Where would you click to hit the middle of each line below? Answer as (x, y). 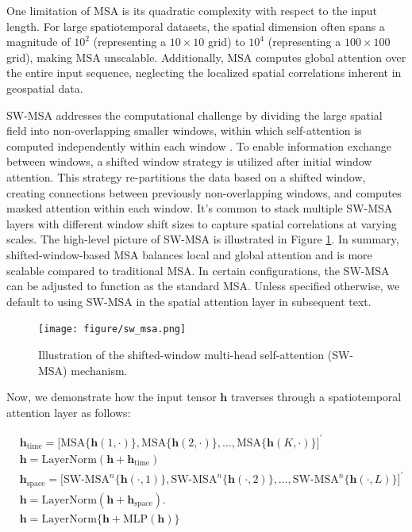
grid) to (226, 42)
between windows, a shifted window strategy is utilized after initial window (189, 161)
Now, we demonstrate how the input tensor (112, 397)
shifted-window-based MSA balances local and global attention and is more (189, 254)
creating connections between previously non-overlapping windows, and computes (204, 192)
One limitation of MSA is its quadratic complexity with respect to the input (192, 10)
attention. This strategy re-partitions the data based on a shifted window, (186, 176)
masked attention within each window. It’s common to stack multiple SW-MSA (200, 208)
